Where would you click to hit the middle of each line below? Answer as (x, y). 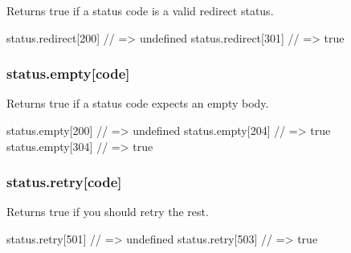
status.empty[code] (68, 73)
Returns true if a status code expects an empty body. (138, 103)
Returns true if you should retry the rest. (108, 212)
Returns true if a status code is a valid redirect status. (140, 10)
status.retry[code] (64, 182)
